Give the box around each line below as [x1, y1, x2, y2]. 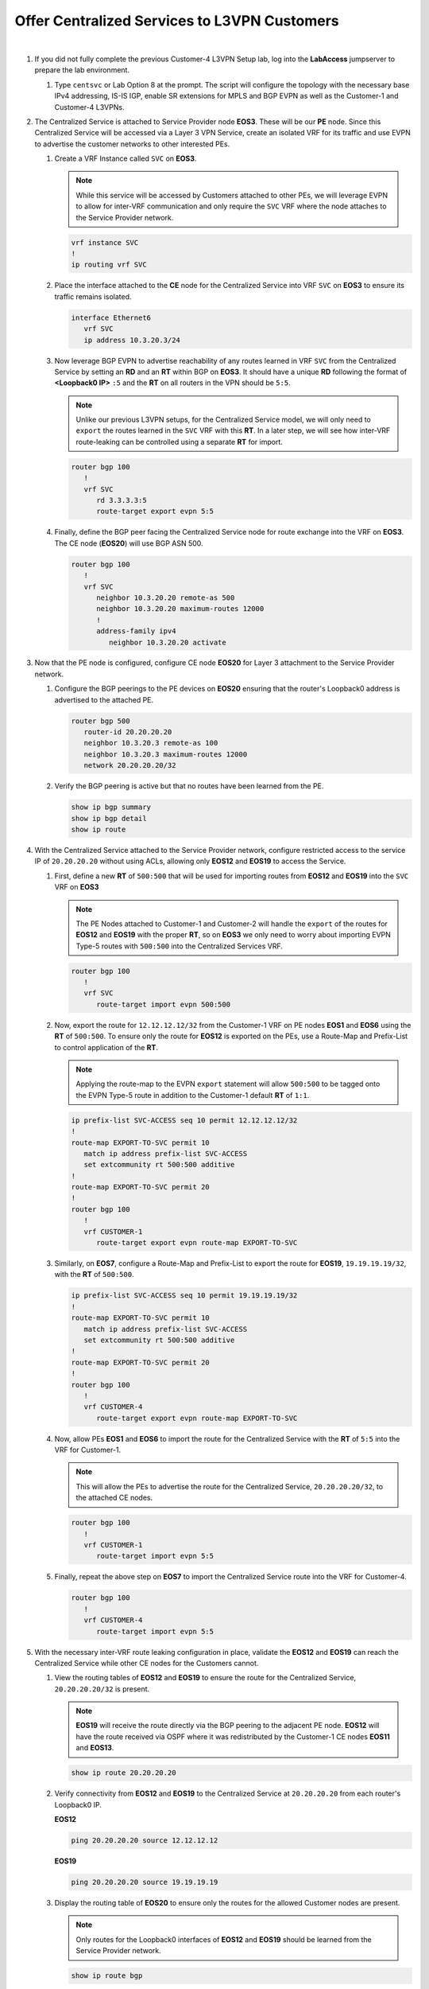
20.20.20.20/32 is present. [54, 1683, 150, 1694]
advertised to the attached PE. [54, 695, 154, 704]
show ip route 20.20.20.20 [71, 1769, 176, 1777]
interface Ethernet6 [71, 313, 151, 322]
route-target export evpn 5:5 [96, 507, 214, 516]
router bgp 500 [71, 716, 130, 726]
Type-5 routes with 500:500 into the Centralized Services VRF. [75, 941, 284, 951]
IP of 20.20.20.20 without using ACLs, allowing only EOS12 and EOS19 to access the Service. [34, 856, 346, 866]
